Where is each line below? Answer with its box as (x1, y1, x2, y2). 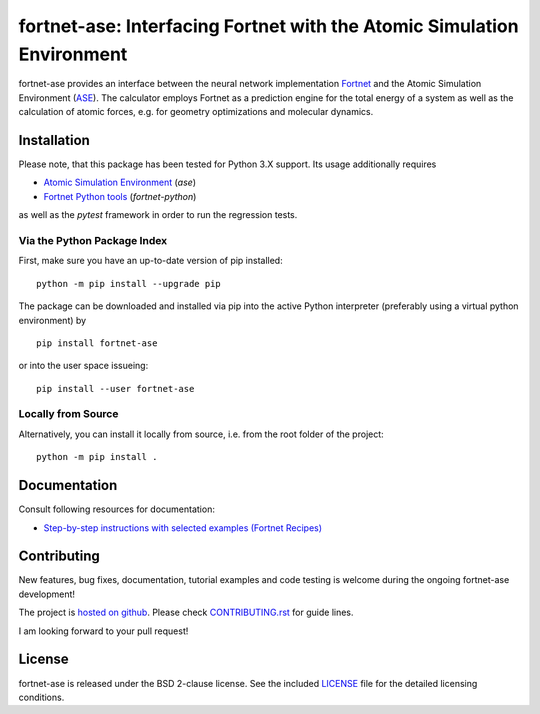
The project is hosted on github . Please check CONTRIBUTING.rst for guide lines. (18, 606, 354, 619)
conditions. (18, 691, 65, 703)
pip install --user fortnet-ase (36, 383, 195, 394)
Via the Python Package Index (18, 233, 168, 247)
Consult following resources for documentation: (18, 503, 215, 515)
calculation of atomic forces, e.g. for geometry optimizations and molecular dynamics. (18, 106, 374, 118)
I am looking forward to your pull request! (18, 625, 189, 637)
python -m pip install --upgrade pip (36, 278, 222, 289)
